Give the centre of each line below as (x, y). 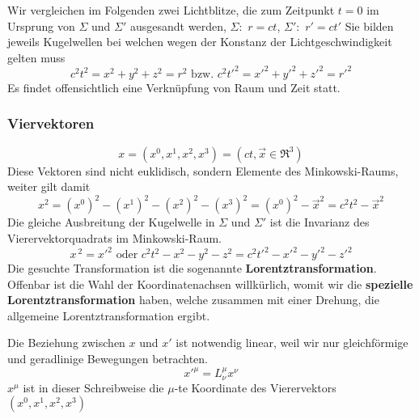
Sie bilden (369, 25)
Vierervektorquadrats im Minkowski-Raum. (114, 237)
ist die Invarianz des (320, 222)
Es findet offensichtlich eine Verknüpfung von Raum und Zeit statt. (174, 87)
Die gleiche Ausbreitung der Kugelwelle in (111, 222)
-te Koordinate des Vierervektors (255, 387)
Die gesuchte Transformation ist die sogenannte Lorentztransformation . (192, 268)
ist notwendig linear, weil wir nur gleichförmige (292, 343)
